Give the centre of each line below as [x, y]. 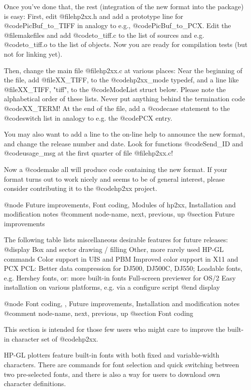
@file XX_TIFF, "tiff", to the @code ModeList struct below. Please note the [115, 89]
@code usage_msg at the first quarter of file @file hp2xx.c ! [89, 153]
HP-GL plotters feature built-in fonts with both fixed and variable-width [112, 355]
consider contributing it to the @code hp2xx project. [81, 188]
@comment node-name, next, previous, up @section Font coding [99, 313]
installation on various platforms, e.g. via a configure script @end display [112, 287]
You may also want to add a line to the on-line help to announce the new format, [125, 134]
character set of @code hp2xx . [55, 338]
